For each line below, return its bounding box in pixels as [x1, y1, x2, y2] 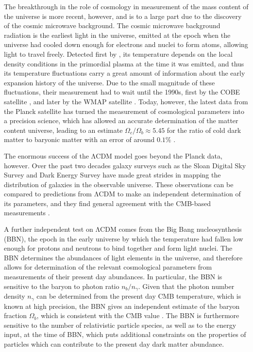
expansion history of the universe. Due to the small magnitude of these [4, 77, 215, 87]
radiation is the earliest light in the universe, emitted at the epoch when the [4, 30, 231, 40]
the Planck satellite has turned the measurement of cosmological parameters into [4, 106, 244, 116]
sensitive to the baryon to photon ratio [4, 281, 119, 291]
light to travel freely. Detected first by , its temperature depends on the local [4, 48, 233, 59]
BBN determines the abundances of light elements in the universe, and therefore [4, 252, 243, 262]
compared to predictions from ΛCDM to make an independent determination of [4, 189, 241, 199]
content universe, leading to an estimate [4, 125, 123, 135]
